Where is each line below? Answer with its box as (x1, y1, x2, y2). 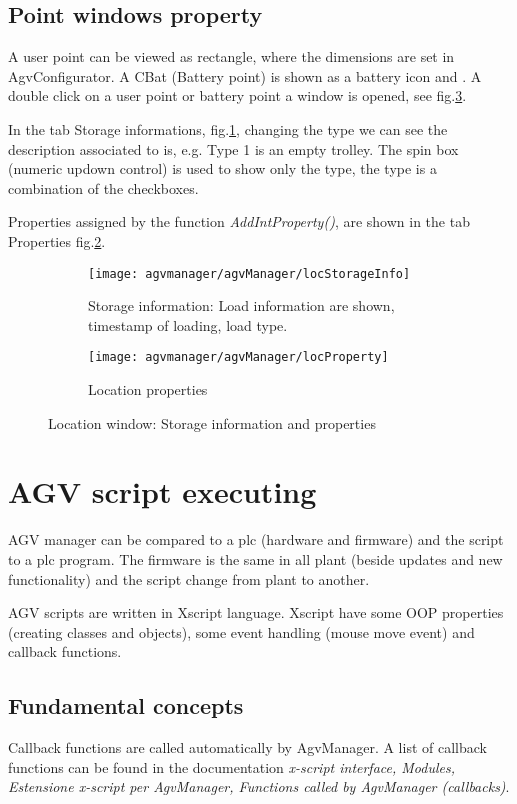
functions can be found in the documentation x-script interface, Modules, (8, 756, 456, 777)
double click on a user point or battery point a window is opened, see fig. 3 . (8, 85, 467, 106)
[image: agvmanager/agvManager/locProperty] (88, 350, 389, 365)
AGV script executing (8, 471, 317, 512)
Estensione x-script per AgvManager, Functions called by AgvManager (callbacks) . (8, 776, 510, 797)
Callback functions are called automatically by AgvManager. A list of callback (8, 737, 487, 758)
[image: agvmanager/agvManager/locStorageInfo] (88, 266, 411, 281)
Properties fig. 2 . (8, 230, 106, 251)
